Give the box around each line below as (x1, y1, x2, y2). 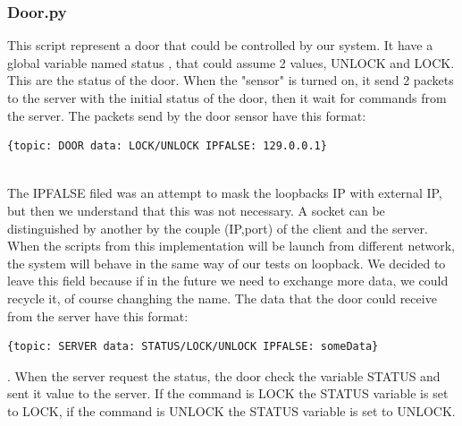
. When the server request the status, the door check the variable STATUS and (7, 366, 441, 385)
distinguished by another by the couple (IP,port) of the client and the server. (7, 218, 428, 237)
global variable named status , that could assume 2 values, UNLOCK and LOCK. (7, 53, 455, 72)
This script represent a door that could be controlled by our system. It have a (7, 36, 433, 55)
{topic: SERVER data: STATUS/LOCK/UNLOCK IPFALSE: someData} (7, 340, 379, 354)
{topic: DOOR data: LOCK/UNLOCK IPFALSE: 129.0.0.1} (7, 140, 327, 153)
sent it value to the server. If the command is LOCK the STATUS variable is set (7, 384, 449, 403)
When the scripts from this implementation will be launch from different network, (7, 236, 455, 255)
